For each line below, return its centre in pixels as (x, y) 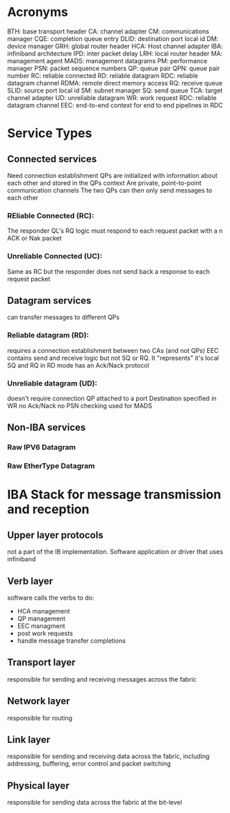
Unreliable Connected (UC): (55, 256)
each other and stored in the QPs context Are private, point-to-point (104, 183)
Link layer (29, 740)
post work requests (45, 633)
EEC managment (41, 625)
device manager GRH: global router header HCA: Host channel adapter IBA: (115, 46)
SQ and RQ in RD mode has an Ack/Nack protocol (78, 365)
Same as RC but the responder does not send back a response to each (109, 271)
